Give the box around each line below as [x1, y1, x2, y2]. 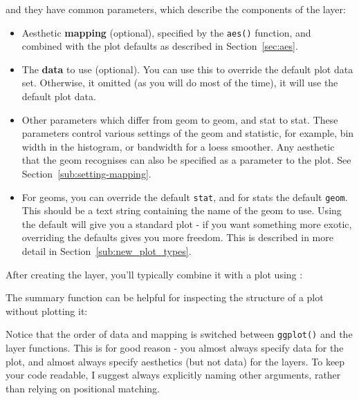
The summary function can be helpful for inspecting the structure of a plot [6, 290, 324, 305]
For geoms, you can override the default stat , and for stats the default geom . [21, 189, 348, 204]
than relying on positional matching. [6, 381, 160, 395]
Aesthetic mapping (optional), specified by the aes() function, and [21, 25, 311, 39]
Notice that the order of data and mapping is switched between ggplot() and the [6, 327, 353, 341]
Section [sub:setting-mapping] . [21, 166, 151, 180]
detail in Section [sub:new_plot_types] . [21, 244, 192, 258]
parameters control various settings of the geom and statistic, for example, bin [21, 126, 354, 140]
